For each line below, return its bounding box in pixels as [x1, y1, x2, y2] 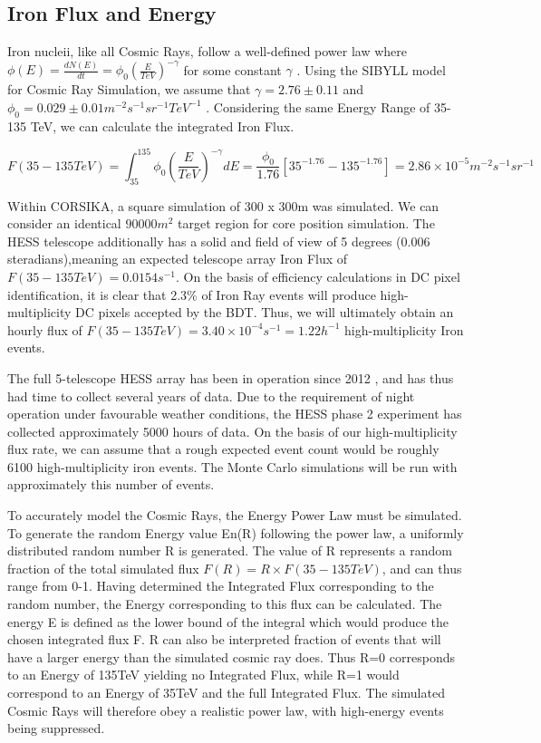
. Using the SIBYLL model [296, 60, 446, 79]
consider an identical [7, 214, 121, 233]
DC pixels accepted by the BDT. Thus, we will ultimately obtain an [75, 303, 454, 322]
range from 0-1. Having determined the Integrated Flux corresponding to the [7, 576, 434, 595]
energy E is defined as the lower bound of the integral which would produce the [7, 612, 449, 631]
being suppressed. [7, 719, 105, 738]
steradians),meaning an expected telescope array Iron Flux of [7, 249, 348, 268]
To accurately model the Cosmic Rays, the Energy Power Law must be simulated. [7, 506, 462, 525]
